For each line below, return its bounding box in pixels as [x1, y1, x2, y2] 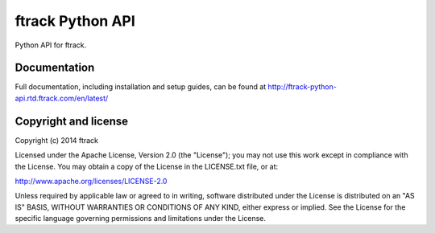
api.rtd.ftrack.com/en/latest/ [14, 93, 109, 103]
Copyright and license [14, 114, 129, 128]
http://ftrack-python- [267, 82, 338, 92]
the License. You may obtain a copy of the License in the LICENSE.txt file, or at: [14, 161, 279, 171]
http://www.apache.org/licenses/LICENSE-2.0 [14, 176, 168, 186]
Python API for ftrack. [14, 40, 87, 50]
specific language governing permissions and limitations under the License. [14, 214, 266, 223]
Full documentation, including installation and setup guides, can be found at [14, 82, 267, 92]
